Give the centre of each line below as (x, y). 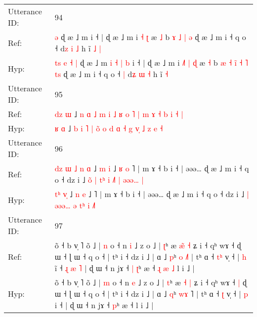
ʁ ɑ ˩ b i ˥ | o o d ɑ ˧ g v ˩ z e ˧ (109, 128)
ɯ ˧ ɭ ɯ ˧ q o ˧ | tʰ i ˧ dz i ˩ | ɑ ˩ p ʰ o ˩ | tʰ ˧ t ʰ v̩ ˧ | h (150, 257)
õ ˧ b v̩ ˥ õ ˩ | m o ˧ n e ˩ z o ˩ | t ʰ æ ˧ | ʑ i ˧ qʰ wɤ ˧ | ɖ (151, 282)
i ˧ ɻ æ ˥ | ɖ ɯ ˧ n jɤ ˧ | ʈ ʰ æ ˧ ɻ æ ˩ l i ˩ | (125, 268)
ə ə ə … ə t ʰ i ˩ (75, 205)
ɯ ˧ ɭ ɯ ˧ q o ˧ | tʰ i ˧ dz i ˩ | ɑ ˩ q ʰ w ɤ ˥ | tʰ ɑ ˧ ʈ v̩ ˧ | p (151, 294)
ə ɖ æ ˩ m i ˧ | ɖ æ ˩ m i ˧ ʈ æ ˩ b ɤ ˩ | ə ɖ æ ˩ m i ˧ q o (150, 37)
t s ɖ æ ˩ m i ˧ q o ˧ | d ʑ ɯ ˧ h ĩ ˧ (111, 74)
